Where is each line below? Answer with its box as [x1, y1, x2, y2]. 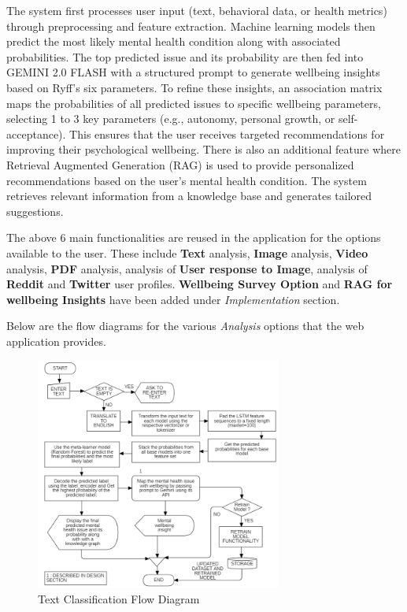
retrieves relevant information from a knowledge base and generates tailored [6, 187, 372, 204]
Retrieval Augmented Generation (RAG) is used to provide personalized [6, 156, 354, 172]
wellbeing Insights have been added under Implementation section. [6, 291, 340, 307]
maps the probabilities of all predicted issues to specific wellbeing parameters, [6, 95, 381, 111]
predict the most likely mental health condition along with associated [6, 33, 341, 50]
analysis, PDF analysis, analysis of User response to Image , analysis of [6, 260, 368, 276]
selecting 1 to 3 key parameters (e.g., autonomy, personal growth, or [6, 110, 335, 127]
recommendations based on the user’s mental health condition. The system [6, 172, 367, 188]
